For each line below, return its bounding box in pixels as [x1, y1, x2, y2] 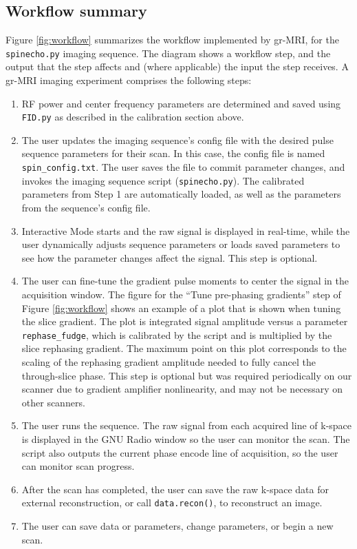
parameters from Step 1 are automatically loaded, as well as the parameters [21, 187, 341, 201]
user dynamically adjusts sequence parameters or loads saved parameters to [21, 237, 340, 251]
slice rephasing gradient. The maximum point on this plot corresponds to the [21, 341, 347, 355]
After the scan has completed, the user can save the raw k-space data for [21, 481, 329, 496]
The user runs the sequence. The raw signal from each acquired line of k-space [21, 418, 352, 433]
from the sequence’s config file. [21, 200, 151, 214]
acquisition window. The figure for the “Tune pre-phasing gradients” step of [21, 287, 341, 301]
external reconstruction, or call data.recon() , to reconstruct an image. [21, 495, 323, 510]
